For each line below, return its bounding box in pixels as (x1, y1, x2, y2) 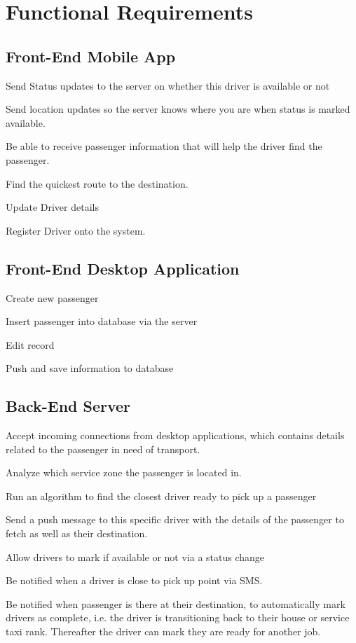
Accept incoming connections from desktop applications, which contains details (6, 428, 345, 443)
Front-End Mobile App (6, 45, 176, 67)
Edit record (6, 337, 55, 352)
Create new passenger (6, 290, 99, 305)
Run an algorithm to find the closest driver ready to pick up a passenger (6, 488, 317, 503)
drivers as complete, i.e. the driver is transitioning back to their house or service (6, 610, 350, 625)
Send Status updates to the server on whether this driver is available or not (6, 78, 330, 92)
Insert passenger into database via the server (6, 314, 198, 329)
